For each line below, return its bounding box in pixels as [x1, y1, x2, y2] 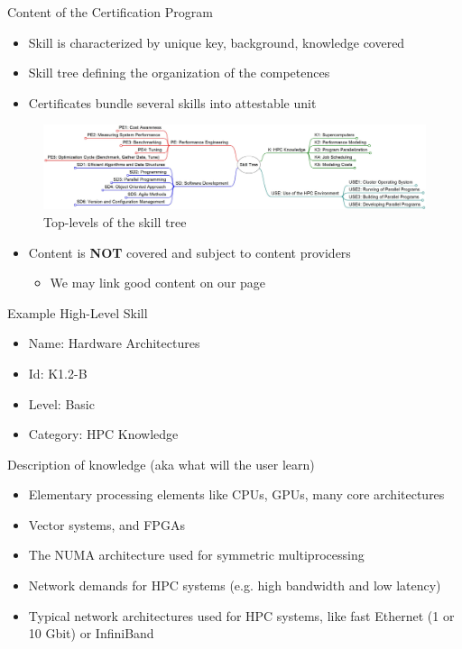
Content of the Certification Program [7, 3, 213, 21]
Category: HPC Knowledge [28, 425, 179, 443]
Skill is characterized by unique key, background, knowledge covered [28, 32, 405, 51]
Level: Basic [28, 394, 95, 413]
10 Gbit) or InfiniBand [28, 624, 154, 643]
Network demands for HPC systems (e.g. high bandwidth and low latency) [28, 576, 441, 595]
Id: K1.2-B [28, 363, 88, 382]
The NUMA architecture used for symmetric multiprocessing [28, 545, 365, 564]
